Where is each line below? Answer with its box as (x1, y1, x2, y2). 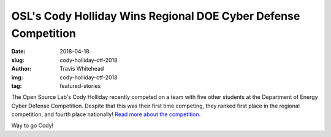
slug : (11, 56, 25, 64)
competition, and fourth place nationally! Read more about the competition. (11, 111, 201, 118)
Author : (11, 65, 32, 72)
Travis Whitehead (59, 65, 104, 72)
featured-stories (59, 82, 101, 89)
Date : (11, 48, 26, 55)
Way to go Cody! (11, 122, 54, 129)
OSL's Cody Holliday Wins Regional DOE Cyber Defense (11, 9, 300, 23)
